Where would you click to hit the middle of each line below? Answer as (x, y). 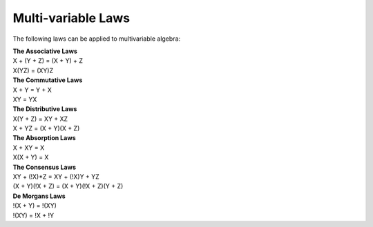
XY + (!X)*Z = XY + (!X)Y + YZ (56, 177)
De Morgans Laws (39, 196)
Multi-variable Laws (71, 18)
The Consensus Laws (44, 167)
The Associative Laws (45, 51)
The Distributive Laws (45, 109)
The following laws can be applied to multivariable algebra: (97, 39)
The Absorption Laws (44, 138)
